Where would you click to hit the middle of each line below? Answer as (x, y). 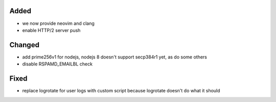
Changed (24, 45)
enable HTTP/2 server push (51, 30)
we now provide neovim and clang (58, 23)
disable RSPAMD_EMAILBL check (57, 64)
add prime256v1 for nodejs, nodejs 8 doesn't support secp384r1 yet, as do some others (114, 57)
